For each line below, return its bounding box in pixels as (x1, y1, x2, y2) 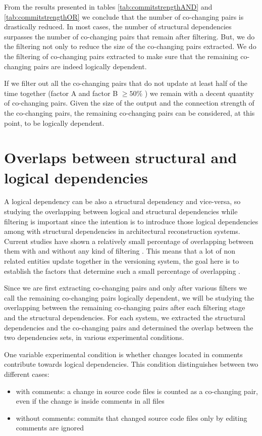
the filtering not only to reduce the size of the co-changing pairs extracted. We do (4, 41, 256, 52)
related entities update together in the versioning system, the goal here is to (4, 256, 239, 266)
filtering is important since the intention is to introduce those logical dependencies (4, 216, 258, 226)
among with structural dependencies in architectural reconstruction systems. (4, 226, 240, 236)
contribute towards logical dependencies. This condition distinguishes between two (4, 359, 258, 369)
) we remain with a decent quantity (144, 87, 254, 98)
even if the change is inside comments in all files (16, 396, 165, 406)
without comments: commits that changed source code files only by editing (16, 412, 247, 423)
